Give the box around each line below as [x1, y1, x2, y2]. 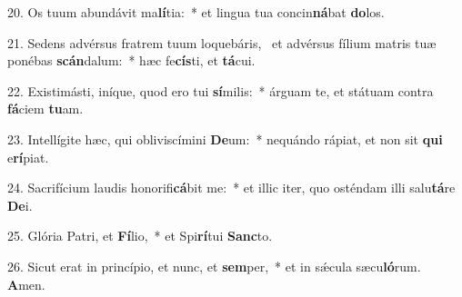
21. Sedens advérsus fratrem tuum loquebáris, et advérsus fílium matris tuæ [7, 33, 437, 52]
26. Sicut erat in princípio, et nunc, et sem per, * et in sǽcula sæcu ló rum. [7, 256, 421, 275]
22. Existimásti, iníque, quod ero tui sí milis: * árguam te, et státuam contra [7, 81, 434, 100]
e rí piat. [7, 147, 49, 166]
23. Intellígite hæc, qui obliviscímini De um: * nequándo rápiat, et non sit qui [7, 129, 443, 148]
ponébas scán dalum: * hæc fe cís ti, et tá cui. [7, 51, 256, 70]
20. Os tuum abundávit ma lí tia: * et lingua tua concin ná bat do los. [7, 3, 385, 21]
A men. [7, 274, 45, 293]
